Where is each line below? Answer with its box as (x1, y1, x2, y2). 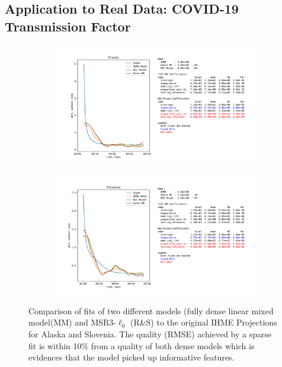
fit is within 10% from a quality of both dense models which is (28, 339, 255, 352)
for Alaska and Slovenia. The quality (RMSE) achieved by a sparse (28, 328, 272, 340)
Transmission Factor (5, 17, 131, 35)
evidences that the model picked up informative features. (28, 351, 235, 363)
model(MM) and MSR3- (28, 316, 116, 328)
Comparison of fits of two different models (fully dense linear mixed (28, 304, 274, 317)
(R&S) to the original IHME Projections (130, 316, 277, 328)
